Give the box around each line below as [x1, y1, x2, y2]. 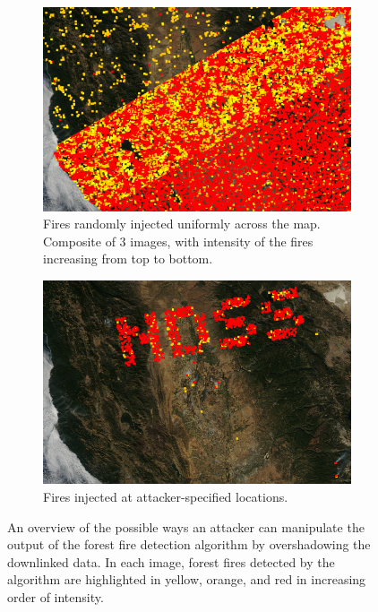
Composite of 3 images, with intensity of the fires [43, 231, 314, 250]
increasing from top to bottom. [43, 249, 213, 268]
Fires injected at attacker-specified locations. [43, 487, 288, 506]
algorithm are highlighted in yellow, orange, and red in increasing [7, 570, 366, 589]
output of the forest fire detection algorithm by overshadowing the [7, 535, 371, 554]
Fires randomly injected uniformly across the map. [43, 214, 321, 233]
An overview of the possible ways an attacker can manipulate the [7, 517, 365, 536]
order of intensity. [7, 588, 104, 607]
